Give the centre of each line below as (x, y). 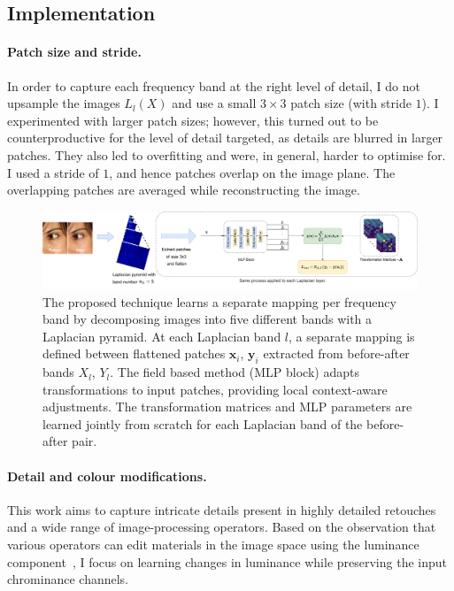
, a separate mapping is (352, 336)
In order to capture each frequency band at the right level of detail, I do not (214, 85)
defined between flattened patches (134, 353)
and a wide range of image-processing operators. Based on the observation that (222, 527)
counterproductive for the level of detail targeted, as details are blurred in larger (225, 138)
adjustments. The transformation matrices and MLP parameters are (227, 407)
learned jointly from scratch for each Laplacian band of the (203, 423)
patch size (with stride (351, 103)
